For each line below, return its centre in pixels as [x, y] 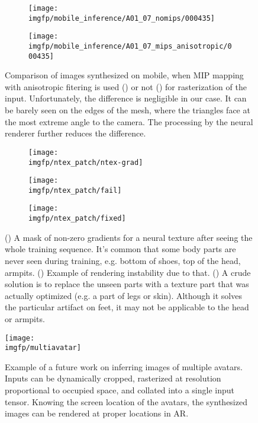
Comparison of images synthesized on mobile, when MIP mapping [124, 75]
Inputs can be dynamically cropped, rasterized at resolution [113, 378]
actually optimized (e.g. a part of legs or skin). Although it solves [123, 295]
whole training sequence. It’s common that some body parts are [120, 249]
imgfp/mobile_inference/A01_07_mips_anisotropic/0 [130, 46]
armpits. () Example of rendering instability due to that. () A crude [128, 272]
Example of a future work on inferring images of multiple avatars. [124, 366]
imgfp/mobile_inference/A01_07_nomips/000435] [122, 18]
